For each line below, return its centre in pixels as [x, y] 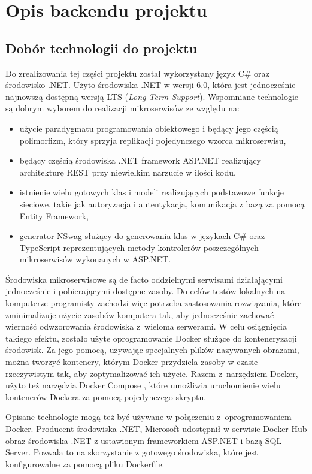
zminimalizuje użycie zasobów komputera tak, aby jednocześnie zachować [140, 314]
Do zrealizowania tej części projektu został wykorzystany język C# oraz [137, 73]
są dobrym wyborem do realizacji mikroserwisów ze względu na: [122, 108]
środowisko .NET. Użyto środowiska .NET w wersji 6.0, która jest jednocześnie [151, 85]
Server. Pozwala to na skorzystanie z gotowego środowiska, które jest [132, 452]
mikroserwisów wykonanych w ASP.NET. [95, 259]
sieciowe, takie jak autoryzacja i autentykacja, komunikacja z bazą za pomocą [162, 203]
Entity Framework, [54, 215]
